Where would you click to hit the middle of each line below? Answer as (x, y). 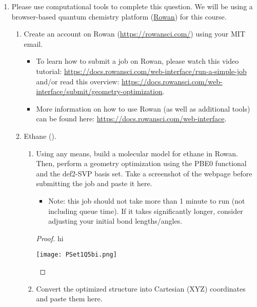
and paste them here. (69, 299)
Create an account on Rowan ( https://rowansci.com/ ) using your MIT (135, 34)
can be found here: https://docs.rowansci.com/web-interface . (131, 119)
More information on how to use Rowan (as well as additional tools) (143, 108)
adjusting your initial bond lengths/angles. (115, 221)
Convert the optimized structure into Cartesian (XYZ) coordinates (141, 288)
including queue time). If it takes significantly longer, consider (146, 211)
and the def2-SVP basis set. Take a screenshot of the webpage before (144, 173)
